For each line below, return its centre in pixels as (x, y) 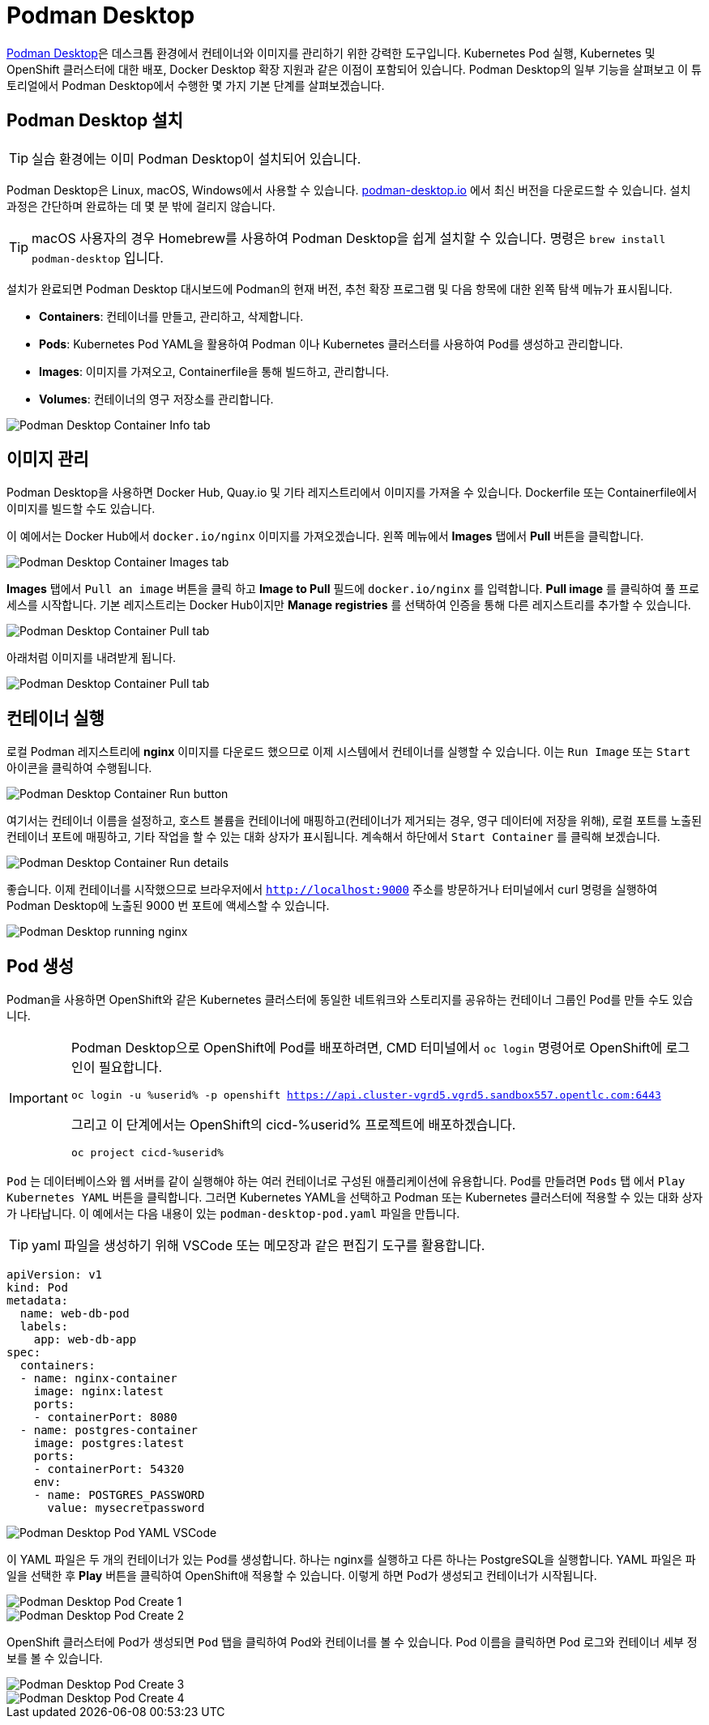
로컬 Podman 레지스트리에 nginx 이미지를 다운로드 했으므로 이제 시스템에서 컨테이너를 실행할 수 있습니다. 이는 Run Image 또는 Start (349, 752)
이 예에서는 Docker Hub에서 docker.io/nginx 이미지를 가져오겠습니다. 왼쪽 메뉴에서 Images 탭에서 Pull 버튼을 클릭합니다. (325, 536)
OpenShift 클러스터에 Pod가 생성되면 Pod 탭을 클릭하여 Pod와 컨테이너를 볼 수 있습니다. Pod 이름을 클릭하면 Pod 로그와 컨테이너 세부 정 (352, 1642)
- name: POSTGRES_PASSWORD (119, 1495)
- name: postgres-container (109, 1430)
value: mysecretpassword (126, 1508)
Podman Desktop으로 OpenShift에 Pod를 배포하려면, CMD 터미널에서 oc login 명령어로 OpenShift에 (367, 1048)
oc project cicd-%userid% (147, 1153)
